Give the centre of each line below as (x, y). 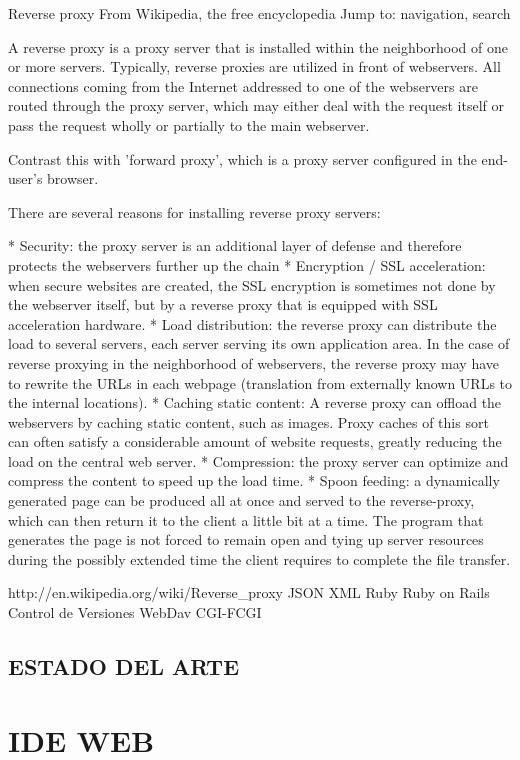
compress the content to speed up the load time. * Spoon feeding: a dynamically (254, 480)
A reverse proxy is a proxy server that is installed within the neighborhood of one (258, 46)
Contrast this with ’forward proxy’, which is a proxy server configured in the (242, 158)
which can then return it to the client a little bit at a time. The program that (246, 519)
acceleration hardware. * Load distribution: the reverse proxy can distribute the (252, 323)
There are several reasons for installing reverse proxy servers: (194, 211)
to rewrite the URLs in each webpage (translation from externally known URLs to (260, 382)
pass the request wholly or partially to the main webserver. (189, 124)
